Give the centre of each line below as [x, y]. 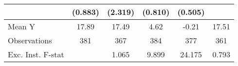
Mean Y [22, 26]
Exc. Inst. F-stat [36, 54]
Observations [30, 40]
